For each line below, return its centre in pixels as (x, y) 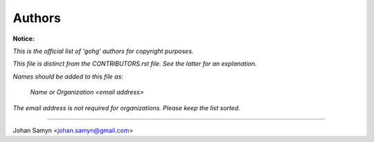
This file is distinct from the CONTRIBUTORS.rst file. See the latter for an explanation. (135, 64)
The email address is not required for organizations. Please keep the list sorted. (126, 108)
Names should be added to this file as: (68, 77)
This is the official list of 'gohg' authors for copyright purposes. (103, 51)
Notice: (24, 39)
